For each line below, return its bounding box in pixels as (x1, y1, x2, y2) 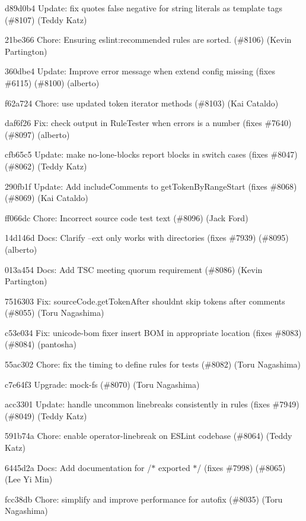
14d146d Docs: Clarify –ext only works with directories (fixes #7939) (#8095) (5, 231, 289, 244)
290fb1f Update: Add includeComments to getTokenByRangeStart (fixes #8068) (5, 180, 297, 192)
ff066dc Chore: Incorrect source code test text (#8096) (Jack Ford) (5, 211, 248, 224)
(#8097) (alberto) (5, 128, 70, 140)
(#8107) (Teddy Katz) (5, 13, 87, 26)
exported (158, 461, 190, 473)
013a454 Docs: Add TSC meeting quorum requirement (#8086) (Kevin (5, 263, 263, 275)
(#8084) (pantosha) (5, 338, 77, 350)
